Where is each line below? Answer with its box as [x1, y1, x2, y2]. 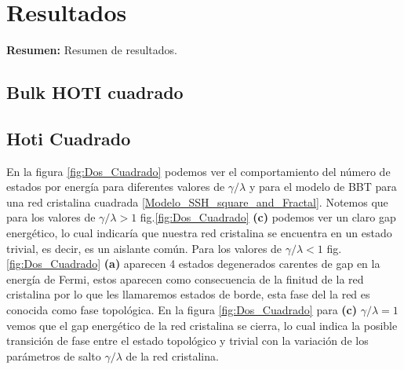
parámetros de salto [6, 347, 101, 364]
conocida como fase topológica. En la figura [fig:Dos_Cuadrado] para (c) [6, 302, 357, 318]
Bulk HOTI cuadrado [6, 80, 184, 104]
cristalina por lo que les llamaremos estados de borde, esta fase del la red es [6, 286, 370, 302]
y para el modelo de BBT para [249, 178, 397, 195]
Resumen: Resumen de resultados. [6, 42, 177, 58]
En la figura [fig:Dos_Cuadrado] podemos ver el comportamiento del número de [6, 163, 391, 179]
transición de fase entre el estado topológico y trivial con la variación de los [6, 332, 369, 349]
